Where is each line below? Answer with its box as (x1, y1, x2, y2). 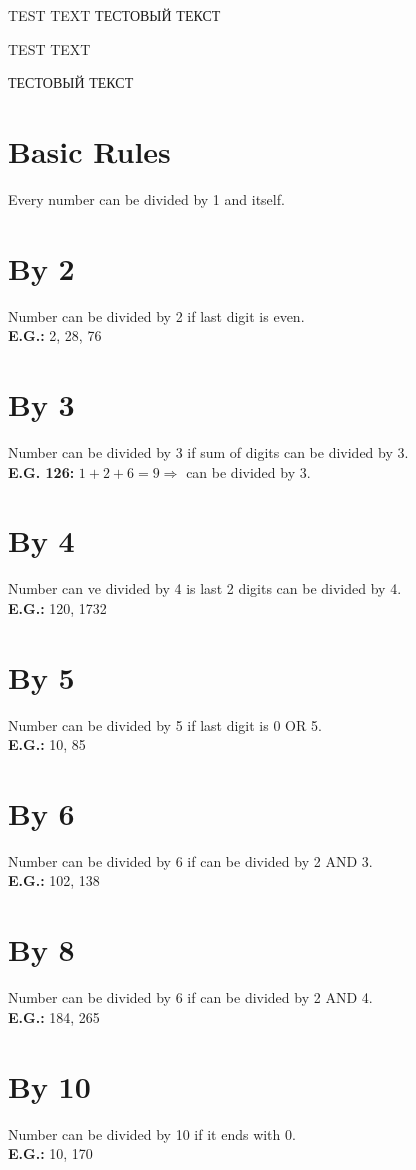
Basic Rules (8, 130, 171, 171)
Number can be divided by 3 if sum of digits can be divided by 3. (8, 441, 409, 462)
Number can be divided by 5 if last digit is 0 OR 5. (8, 714, 322, 735)
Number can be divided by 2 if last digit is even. (8, 305, 305, 326)
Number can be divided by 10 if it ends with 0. (8, 1123, 296, 1144)
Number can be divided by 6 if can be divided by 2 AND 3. (8, 850, 373, 871)
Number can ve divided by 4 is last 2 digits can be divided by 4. (8, 578, 402, 599)
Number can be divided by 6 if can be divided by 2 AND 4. (8, 987, 373, 1008)
